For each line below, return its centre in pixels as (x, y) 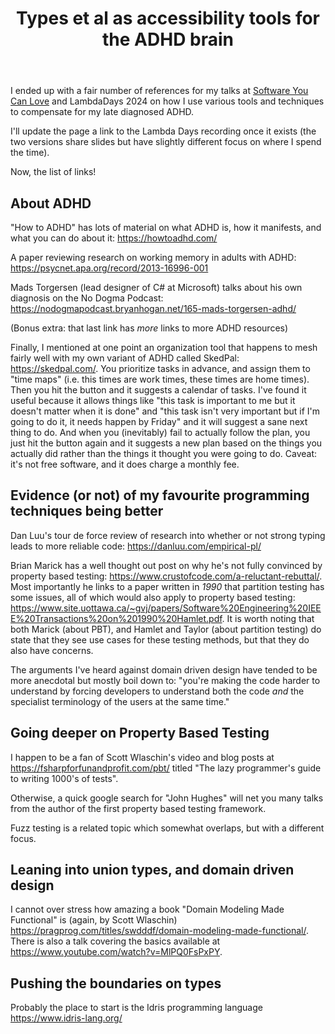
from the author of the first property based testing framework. (138, 808)
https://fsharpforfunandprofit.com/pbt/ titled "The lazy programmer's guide (166, 768)
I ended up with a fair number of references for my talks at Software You (159, 91)
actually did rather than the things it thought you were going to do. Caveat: (164, 453)
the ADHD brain (168, 39)
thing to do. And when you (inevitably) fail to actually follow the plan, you (160, 432)
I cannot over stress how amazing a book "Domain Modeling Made (147, 909)
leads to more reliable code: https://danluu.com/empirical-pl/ (136, 546)
